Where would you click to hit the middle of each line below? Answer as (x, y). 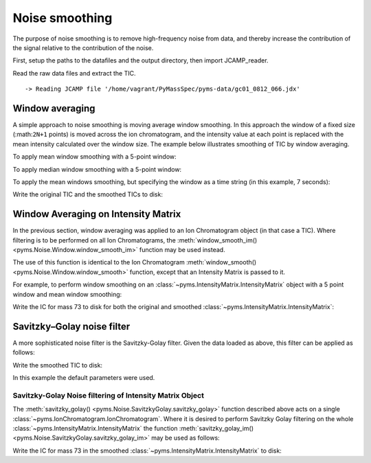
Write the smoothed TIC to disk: (58, 365)
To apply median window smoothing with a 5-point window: (97, 169)
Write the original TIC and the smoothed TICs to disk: (88, 194)
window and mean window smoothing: (67, 294)
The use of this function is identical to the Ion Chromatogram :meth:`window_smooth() (135, 262)
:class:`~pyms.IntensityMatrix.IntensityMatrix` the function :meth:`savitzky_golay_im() (133, 428)
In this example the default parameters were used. (84, 378)
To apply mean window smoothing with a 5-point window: (94, 157)
